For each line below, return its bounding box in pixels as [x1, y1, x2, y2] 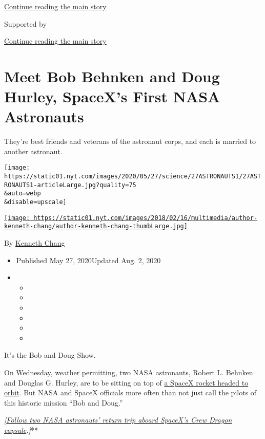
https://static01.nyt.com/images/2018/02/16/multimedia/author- [33, 214, 257, 222]
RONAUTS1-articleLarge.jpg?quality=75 [4, 181, 136, 189]
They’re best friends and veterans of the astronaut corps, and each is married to [4, 136, 256, 147]
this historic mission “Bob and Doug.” [4, 397, 123, 408]
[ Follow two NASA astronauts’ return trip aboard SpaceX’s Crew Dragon [4, 414, 232, 425]
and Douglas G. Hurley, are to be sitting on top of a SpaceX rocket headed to [4, 377, 249, 388]
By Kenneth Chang [4, 237, 65, 248]
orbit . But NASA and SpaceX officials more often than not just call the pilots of [4, 387, 257, 398]
